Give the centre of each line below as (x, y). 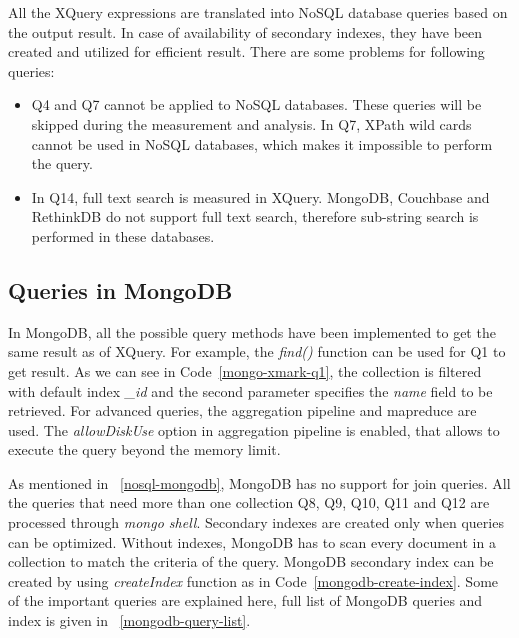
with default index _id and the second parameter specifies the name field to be (250, 390)
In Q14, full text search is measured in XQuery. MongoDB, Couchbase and (260, 196)
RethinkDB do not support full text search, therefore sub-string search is (255, 216)
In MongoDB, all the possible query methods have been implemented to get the (252, 331)
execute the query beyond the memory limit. (144, 449)
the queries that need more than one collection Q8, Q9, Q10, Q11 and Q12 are (249, 502)
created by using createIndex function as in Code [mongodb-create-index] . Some (253, 580)
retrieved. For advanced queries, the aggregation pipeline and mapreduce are (242, 410)
